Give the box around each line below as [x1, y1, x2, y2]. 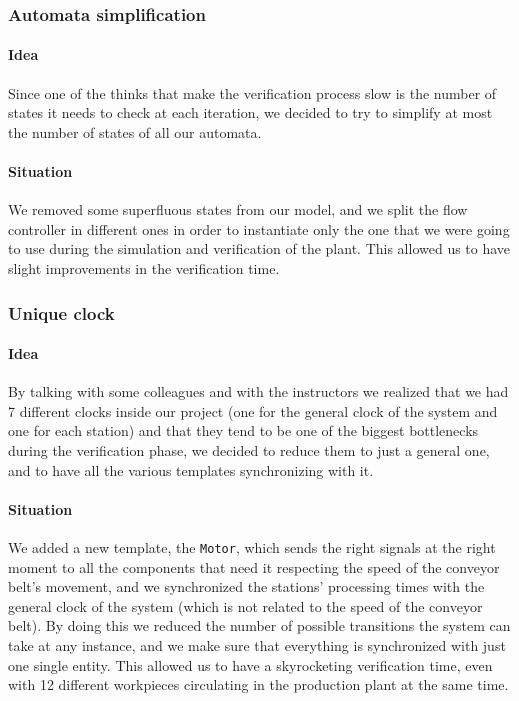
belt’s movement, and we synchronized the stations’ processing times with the [8, 576, 485, 597]
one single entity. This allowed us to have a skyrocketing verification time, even [8, 654, 493, 675]
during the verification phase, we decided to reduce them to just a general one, [8, 440, 490, 461]
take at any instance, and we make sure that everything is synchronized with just [8, 635, 506, 656]
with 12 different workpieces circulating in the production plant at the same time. [8, 674, 509, 695]
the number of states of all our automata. [8, 121, 262, 142]
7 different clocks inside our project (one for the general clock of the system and [8, 400, 498, 421]
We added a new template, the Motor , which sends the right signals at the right [8, 537, 496, 557]
